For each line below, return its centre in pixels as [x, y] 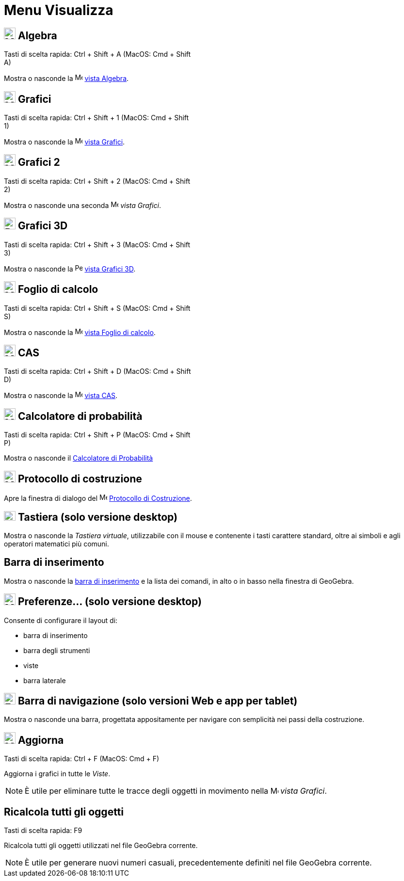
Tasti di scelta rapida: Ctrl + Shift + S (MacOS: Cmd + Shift [97, 308]
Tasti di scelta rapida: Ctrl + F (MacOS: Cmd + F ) [82, 759]
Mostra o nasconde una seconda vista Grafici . [82, 205]
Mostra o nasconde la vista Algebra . [66, 79]
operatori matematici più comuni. [57, 544]
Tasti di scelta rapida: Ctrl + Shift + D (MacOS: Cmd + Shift [97, 371]
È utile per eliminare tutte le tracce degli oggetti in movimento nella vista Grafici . [176, 791]
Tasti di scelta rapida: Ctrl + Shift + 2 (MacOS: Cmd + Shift [97, 181]
